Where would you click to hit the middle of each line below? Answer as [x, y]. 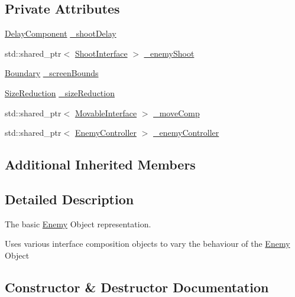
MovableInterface [106, 112]
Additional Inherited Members [100, 164]
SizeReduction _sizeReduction [60, 92]
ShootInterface [101, 53]
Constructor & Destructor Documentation [137, 287]
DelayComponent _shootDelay [61, 33]
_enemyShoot [169, 53]
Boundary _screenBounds [52, 73]
